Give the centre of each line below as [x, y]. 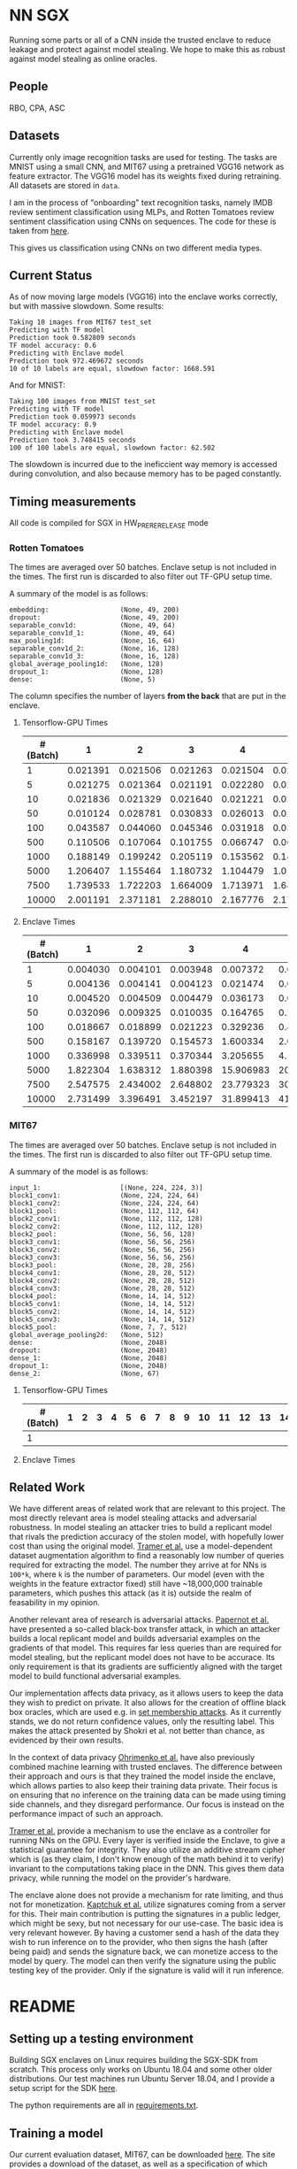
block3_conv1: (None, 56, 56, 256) [103, 1242]
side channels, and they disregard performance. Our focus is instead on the [147, 1804]
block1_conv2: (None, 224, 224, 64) [104, 1203]
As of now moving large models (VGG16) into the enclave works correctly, [144, 296]
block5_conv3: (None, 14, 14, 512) [103, 1319]
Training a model [56, 2133]
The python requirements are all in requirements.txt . [104, 2105]
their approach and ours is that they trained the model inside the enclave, [142, 1776]
